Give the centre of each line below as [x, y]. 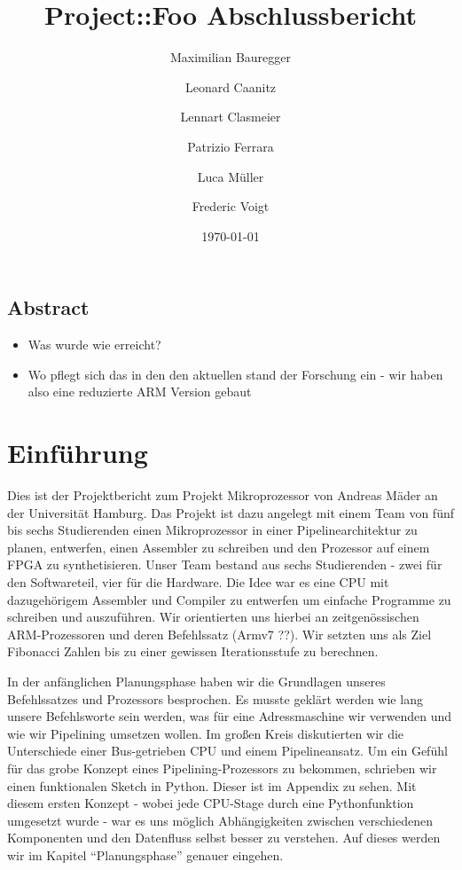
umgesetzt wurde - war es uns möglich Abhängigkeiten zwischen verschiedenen [220, 820]
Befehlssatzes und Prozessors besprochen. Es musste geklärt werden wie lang [215, 698]
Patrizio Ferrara [231, 146]
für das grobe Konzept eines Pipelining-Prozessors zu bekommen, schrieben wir [222, 768]
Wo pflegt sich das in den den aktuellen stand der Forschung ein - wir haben [235, 374]
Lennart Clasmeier [231, 117]
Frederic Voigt [231, 206]
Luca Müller [231, 176]
